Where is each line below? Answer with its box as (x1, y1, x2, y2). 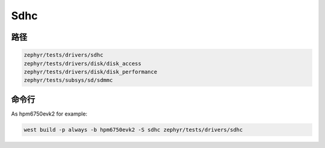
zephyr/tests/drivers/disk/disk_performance (23, 68, 158, 75)
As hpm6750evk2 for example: (11, 110, 87, 117)
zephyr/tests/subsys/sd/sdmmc (23, 77, 113, 84)
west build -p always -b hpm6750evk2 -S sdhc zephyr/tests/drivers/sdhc (23, 126, 243, 133)
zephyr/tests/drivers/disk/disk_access (23, 60, 141, 67)
